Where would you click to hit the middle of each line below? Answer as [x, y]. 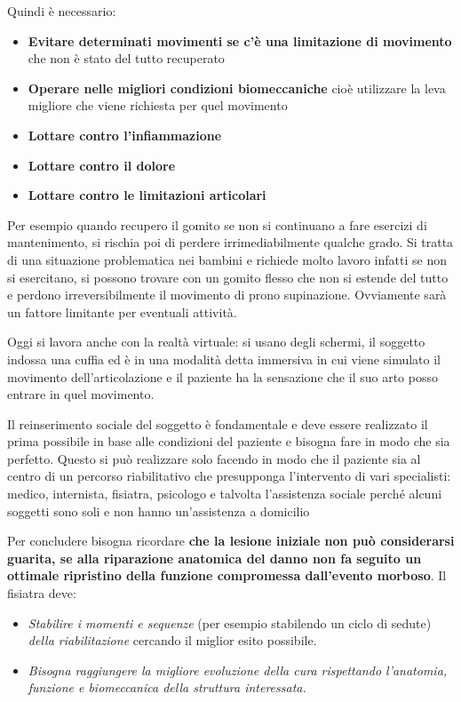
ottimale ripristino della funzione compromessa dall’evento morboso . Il [227, 575]
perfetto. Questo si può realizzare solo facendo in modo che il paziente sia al [214, 458]
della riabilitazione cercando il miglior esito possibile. [172, 640]
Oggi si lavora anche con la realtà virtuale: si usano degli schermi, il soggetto [216, 342]
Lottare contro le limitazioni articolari [147, 195]
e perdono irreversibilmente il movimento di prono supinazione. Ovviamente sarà [227, 295]
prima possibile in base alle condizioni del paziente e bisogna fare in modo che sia [229, 441]
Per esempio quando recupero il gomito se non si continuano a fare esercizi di [217, 224]
